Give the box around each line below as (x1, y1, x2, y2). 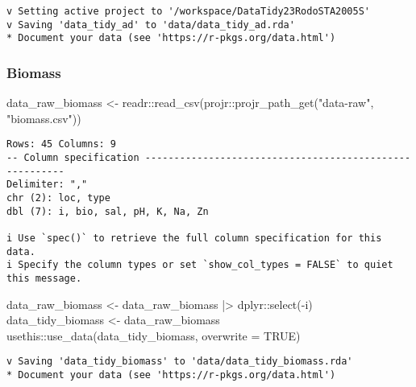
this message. (6, 272, 82, 284)
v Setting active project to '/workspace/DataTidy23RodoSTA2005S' (6, 6, 371, 17)
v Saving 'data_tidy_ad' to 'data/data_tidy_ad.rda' (6, 19, 295, 31)
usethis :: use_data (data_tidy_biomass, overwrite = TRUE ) (6, 327, 301, 344)
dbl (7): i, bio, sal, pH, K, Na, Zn (6, 205, 209, 217)
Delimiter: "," (6, 179, 88, 191)
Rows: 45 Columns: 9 (6, 138, 117, 150)
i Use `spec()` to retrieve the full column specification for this (6, 232, 382, 244)
